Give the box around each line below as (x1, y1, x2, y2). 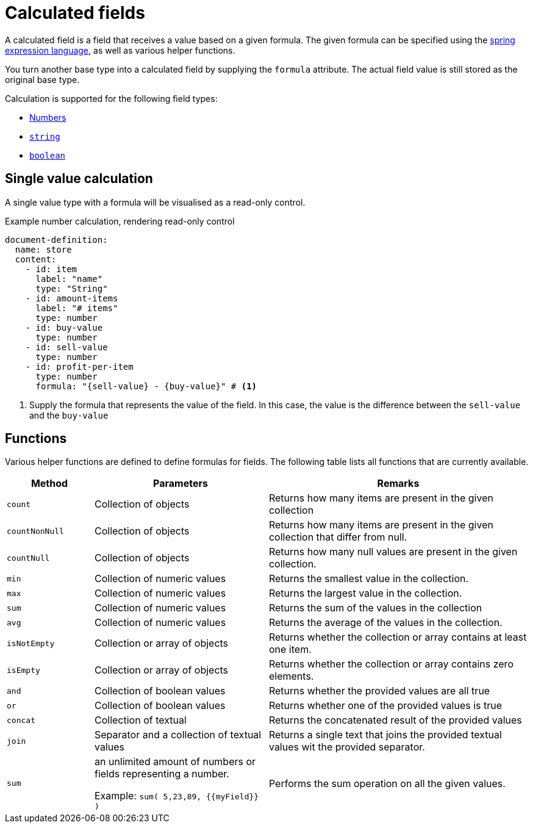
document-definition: (5, 234, 108, 245)
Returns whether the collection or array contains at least (268, 631, 527, 644)
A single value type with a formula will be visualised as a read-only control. (5, 196, 306, 207)
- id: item (25, 264, 77, 274)
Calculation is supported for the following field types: (5, 93, 218, 104)
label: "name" (35, 273, 103, 284)
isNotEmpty (7, 638, 55, 648)
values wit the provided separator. (268, 741, 425, 754)
